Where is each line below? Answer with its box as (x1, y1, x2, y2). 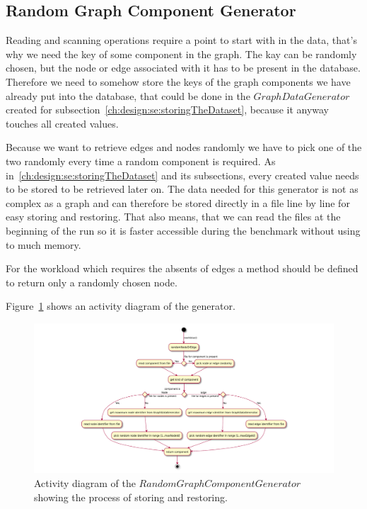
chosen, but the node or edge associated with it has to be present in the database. (6, 60, 361, 75)
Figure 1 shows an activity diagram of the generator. (6, 298, 235, 313)
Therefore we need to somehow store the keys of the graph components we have (6, 74, 351, 89)
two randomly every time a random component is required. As (6, 153, 276, 168)
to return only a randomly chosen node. (6, 274, 177, 289)
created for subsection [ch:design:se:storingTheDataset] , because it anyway (6, 102, 330, 117)
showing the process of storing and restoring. (34, 489, 228, 504)
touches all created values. (6, 116, 119, 130)
